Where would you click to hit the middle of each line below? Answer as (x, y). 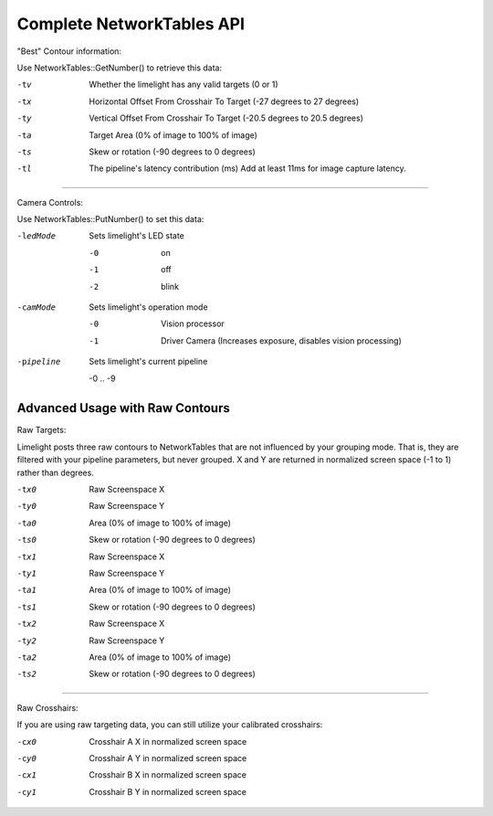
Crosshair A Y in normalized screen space (168, 758)
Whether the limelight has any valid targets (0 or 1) (184, 85)
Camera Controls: (50, 202)
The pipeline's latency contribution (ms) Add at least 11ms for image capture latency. (247, 168)
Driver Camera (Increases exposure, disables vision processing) (281, 340)
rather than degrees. (56, 472)
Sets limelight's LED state (136, 236)
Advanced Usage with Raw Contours (123, 408)
